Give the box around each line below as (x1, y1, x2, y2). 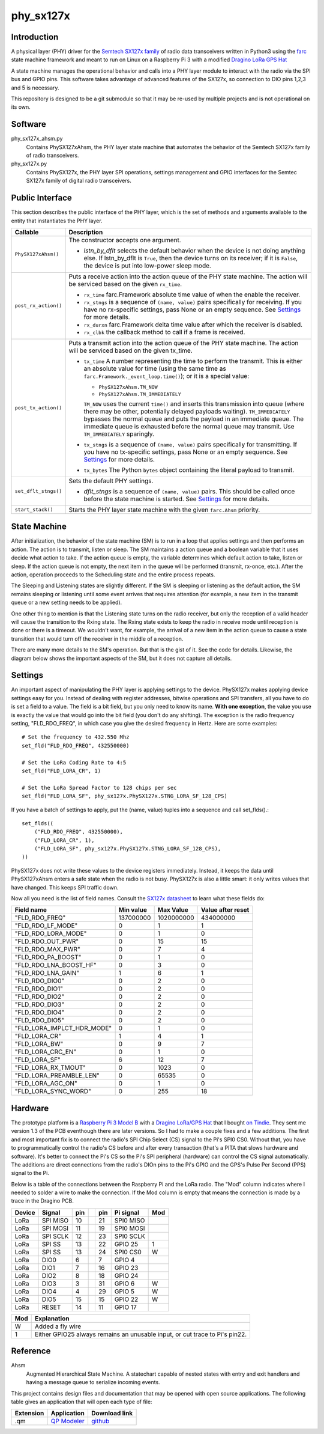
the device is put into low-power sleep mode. (83, 261, 211, 270)
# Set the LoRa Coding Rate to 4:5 (22, 759, 127, 766)
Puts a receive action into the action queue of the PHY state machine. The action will (68, 272, 308, 281)
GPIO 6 (114, 1279, 135, 1287)
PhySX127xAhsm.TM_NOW (98, 383, 158, 390)
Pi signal (114, 1208, 140, 1216)
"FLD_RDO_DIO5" (14, 1016, 64, 1025)
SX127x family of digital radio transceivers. (26, 177, 131, 185)
